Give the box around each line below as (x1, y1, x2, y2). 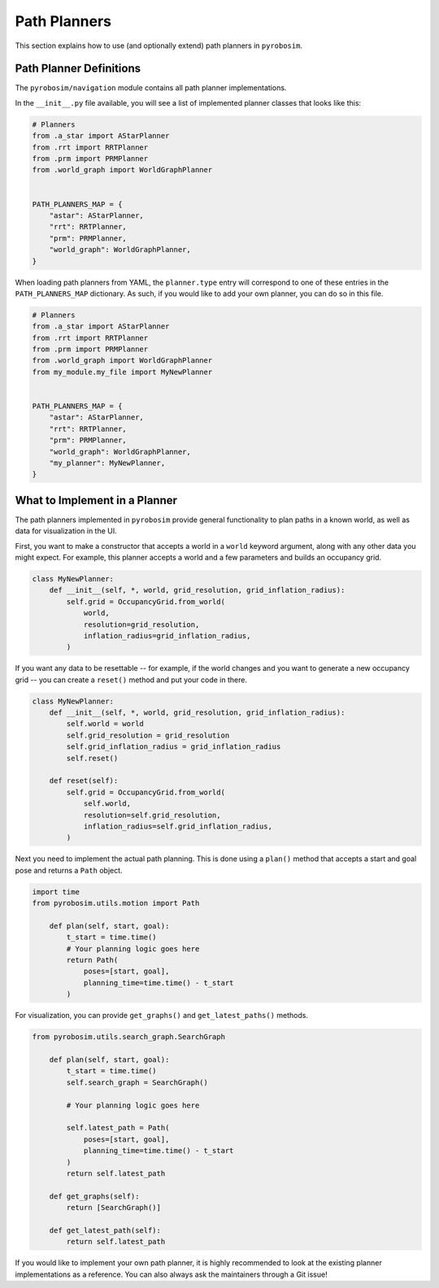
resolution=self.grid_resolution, (83, 810, 221, 820)
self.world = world (66, 720, 144, 729)
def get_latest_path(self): (49, 1225, 162, 1235)
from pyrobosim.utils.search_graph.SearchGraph (32, 1033, 225, 1042)
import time (32, 887, 80, 896)
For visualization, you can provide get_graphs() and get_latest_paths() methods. (15, 1011, 309, 1020)
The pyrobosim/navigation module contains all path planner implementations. (15, 83, 287, 93)
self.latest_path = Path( (66, 1123, 170, 1133)
